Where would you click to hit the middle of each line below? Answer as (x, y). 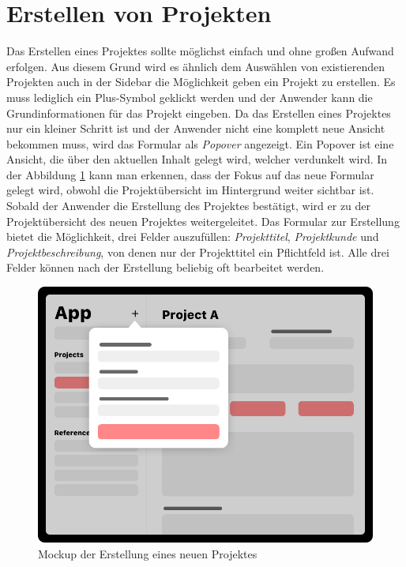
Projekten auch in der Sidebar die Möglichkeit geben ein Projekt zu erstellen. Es (201, 82)
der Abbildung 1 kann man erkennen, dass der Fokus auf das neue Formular (190, 174)
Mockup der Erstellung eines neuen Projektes (148, 553)
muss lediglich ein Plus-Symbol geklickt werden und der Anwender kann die (190, 97)
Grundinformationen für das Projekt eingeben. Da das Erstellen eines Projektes (199, 113)
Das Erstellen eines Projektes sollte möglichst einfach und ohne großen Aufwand (200, 51)
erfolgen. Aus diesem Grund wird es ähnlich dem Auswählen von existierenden (195, 66)
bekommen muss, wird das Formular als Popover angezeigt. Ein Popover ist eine (200, 143)
